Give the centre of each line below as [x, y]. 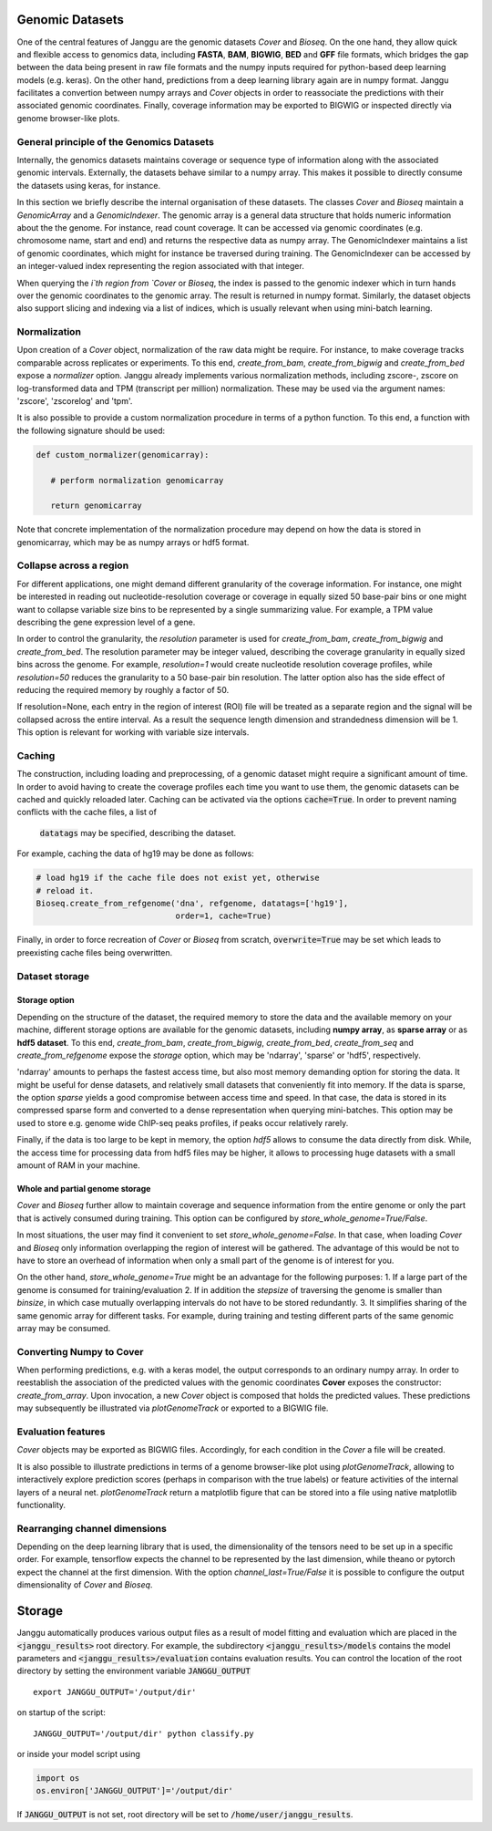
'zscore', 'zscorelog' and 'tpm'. [75, 401]
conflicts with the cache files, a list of [87, 812]
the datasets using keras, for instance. [89, 185]
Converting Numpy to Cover [80, 1351]
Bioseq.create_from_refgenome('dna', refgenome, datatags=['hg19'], [192, 903]
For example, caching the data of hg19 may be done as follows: [135, 853]
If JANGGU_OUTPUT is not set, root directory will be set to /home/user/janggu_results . [185, 1815]
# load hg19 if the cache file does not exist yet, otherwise [178, 878]
